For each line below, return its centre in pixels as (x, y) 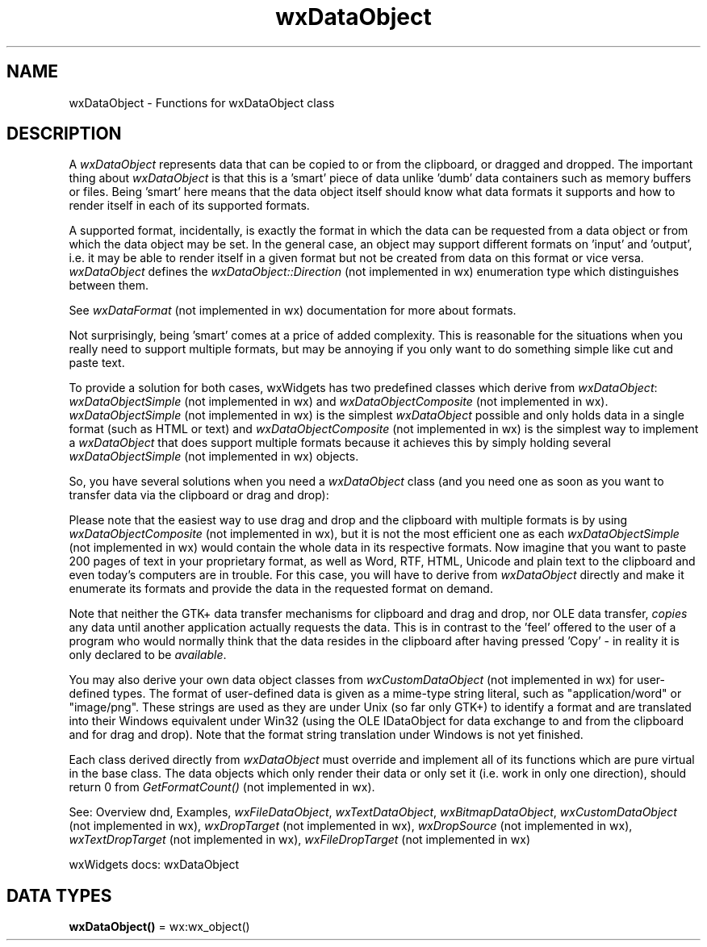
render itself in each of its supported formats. (189, 206)
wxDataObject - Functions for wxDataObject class (202, 102)
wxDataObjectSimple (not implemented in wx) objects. (214, 457)
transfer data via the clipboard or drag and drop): (199, 495)
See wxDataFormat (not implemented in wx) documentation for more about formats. (293, 311)
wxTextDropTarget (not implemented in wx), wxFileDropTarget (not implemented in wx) (300, 840)
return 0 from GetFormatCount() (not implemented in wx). (222, 787)
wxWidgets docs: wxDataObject (154, 865)
